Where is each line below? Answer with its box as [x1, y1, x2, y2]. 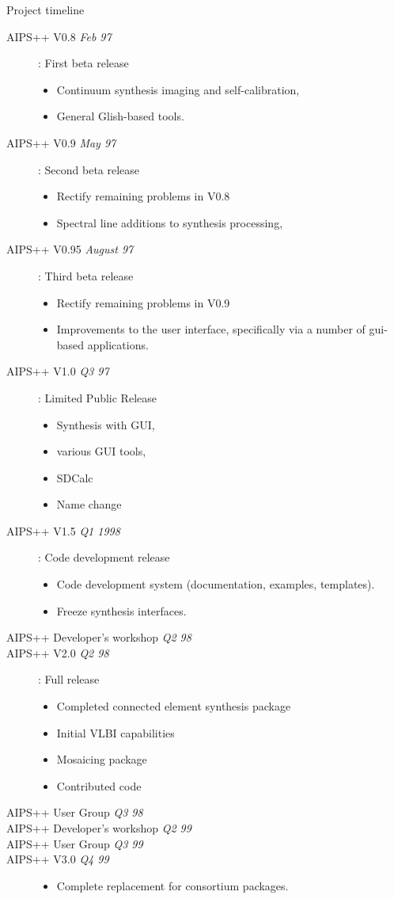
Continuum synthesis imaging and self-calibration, [56, 81, 300, 97]
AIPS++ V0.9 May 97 [6, 134, 116, 150]
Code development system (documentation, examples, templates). [56, 576, 375, 592]
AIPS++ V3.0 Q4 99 [6, 851, 109, 867]
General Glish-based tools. [56, 108, 184, 124]
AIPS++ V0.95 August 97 [6, 241, 134, 257]
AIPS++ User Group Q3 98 [6, 804, 143, 821]
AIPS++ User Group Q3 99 [6, 835, 143, 851]
